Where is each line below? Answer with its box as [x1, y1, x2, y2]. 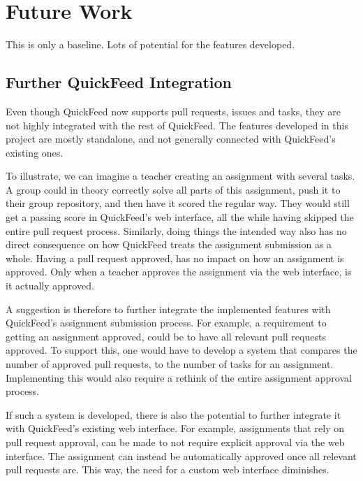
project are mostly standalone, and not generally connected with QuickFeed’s [6, 131, 336, 146]
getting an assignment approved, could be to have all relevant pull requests [6, 329, 326, 343]
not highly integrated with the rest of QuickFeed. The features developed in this [6, 117, 348, 132]
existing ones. [6, 145, 64, 159]
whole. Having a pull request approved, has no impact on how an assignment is [6, 250, 344, 265]
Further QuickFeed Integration [6, 71, 232, 93]
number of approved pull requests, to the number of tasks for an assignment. [6, 357, 334, 371]
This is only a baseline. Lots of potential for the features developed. [6, 37, 295, 52]
